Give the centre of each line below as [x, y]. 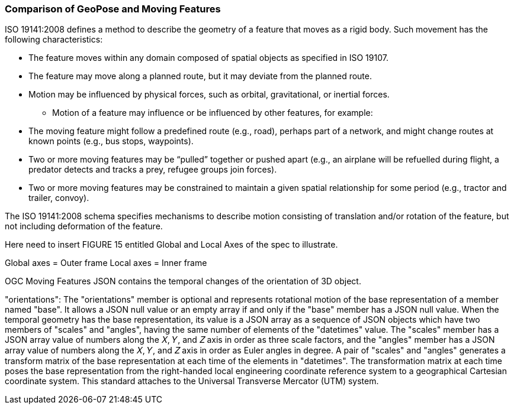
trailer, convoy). [59, 198]
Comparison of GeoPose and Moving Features [113, 9]
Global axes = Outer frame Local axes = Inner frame [106, 263]
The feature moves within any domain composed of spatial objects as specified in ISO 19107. [208, 58]
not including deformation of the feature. [84, 226]
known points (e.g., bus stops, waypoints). [111, 141]
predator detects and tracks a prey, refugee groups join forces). [153, 170]
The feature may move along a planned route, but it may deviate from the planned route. [200, 76]
